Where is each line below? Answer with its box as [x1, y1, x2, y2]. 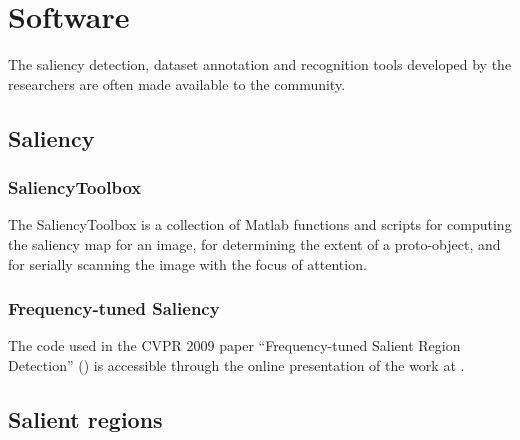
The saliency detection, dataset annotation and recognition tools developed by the [8, 54, 512, 75]
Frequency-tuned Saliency [8, 296, 220, 321]
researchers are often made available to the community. [8, 73, 346, 94]
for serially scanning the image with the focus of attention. [8, 253, 367, 274]
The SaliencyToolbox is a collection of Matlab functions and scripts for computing [8, 214, 512, 235]
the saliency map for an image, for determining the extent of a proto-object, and [8, 233, 501, 254]
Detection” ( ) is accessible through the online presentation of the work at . [8, 354, 465, 375]
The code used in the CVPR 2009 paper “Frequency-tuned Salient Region [8, 335, 461, 356]
